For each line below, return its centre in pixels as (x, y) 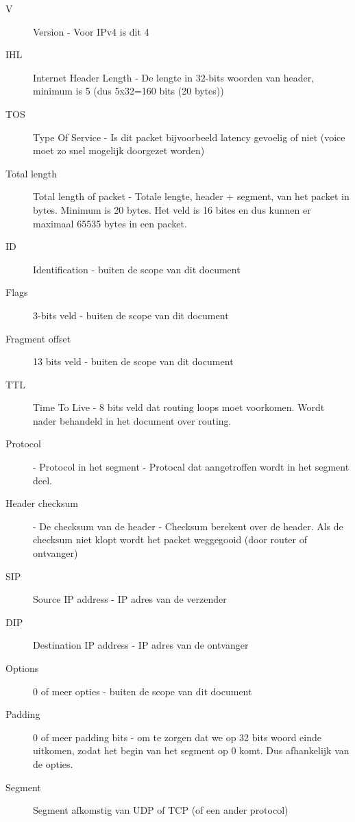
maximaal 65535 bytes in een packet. (110, 223)
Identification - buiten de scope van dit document (137, 269)
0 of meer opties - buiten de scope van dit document (143, 691)
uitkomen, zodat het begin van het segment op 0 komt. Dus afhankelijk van (191, 750)
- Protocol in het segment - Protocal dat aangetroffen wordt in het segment (191, 467)
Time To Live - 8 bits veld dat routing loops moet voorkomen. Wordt (179, 407)
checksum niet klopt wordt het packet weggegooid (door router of (170, 539)
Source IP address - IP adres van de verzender (130, 599)
